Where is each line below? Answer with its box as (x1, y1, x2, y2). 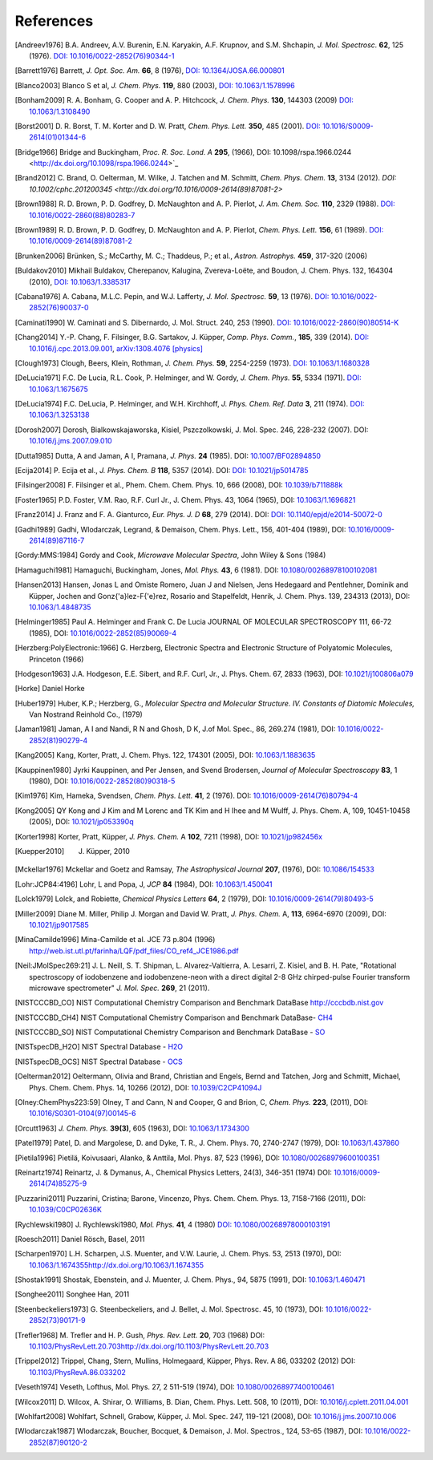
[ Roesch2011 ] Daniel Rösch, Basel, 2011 (14, 1234, 145, 1244)
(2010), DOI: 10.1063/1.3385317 (29, 277, 132, 286)
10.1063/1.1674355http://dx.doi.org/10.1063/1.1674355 (29, 1260, 204, 1270)
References (14, 12, 94, 30)
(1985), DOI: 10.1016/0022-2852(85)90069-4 (29, 628, 177, 637)
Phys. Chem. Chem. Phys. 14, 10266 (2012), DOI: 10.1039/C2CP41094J (29, 1082, 262, 1092)
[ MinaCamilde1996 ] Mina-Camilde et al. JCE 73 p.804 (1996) (14, 935, 216, 944)
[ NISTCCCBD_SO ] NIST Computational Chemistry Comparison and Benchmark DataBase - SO (14, 1027, 326, 1037)
